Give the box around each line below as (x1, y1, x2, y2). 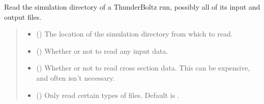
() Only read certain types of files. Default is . (36, 89, 180, 100)
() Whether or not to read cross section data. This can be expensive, (36, 62, 250, 73)
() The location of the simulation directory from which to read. (36, 28, 233, 39)
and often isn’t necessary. (36, 72, 115, 83)
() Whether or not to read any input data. (36, 45, 168, 56)
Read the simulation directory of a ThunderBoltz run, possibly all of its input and (4, 2, 260, 12)
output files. (4, 11, 42, 22)
